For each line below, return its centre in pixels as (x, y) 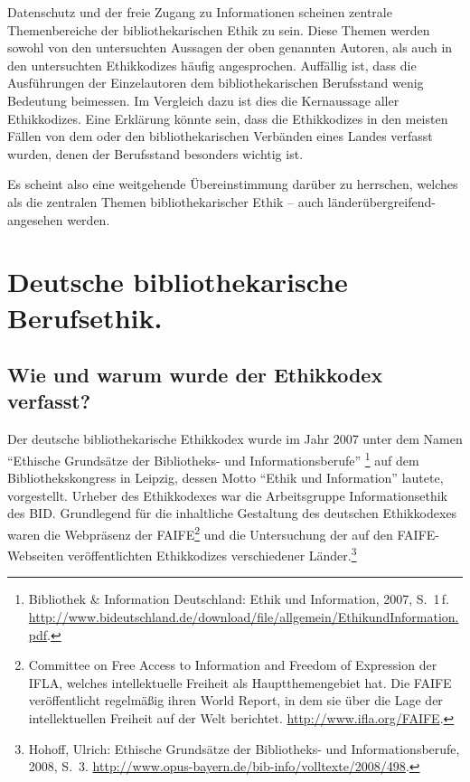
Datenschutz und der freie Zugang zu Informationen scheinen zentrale (200, 12)
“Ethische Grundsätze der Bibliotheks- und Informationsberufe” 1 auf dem (213, 458)
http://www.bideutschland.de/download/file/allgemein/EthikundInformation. (244, 617)
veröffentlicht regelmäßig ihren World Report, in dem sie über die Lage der (235, 700)
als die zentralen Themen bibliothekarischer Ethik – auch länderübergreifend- (221, 201)
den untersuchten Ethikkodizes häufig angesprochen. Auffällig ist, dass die (212, 65)
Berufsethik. (85, 317)
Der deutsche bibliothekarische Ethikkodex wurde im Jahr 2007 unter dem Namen (235, 439)
